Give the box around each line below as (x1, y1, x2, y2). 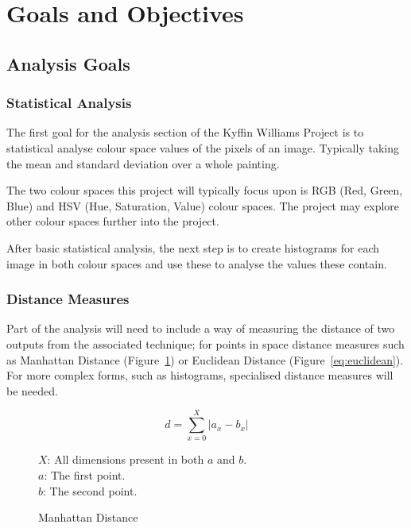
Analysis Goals (6, 51, 130, 75)
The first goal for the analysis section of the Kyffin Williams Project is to (6, 124, 364, 141)
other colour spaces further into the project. (6, 213, 219, 229)
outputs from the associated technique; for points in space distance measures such (6, 335, 405, 352)
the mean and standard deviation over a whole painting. (6, 155, 280, 172)
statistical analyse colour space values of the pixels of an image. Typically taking (6, 139, 399, 156)
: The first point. (44, 467, 126, 484)
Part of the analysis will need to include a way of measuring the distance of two (6, 320, 395, 337)
